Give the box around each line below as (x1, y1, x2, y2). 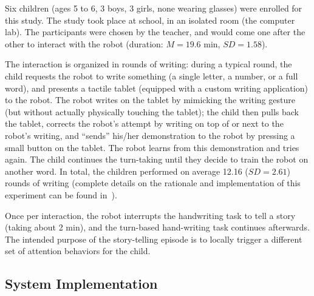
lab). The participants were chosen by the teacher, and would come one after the (5, 25, 305, 38)
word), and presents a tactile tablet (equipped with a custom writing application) (5, 81, 308, 94)
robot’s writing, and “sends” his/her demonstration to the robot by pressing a (5, 129, 295, 141)
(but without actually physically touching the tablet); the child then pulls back (5, 105, 299, 118)
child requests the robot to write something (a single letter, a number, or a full (5, 69, 298, 82)
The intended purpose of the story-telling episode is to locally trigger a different (5, 232, 302, 245)
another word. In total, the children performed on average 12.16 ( (5, 164, 248, 177)
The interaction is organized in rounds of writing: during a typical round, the (5, 58, 292, 70)
